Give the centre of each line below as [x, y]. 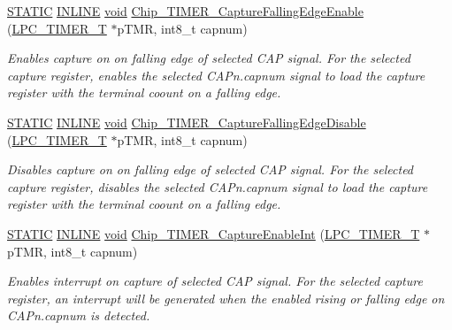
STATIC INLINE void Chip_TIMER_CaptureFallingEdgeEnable [185, 11]
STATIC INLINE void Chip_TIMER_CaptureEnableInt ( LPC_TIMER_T [214, 233]
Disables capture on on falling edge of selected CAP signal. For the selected [211, 169]
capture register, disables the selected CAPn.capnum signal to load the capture [218, 186]
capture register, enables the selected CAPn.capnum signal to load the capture [216, 75]
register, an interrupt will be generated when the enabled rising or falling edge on [226, 298]
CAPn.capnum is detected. [79, 315]
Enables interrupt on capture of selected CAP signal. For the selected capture [215, 281]
